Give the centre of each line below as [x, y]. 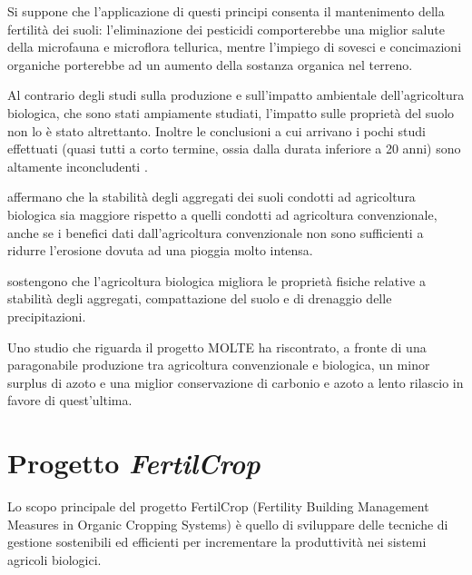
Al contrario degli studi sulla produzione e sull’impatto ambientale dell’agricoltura [236, 95]
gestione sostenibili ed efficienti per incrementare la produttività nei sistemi [217, 542]
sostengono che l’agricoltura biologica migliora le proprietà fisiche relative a [216, 280]
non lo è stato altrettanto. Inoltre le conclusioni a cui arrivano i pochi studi [216, 130]
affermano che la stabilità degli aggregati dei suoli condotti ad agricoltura [211, 197]
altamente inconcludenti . [78, 166]
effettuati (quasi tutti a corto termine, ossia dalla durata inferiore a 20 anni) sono [234, 149]
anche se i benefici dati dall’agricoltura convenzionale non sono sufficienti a [216, 232]
